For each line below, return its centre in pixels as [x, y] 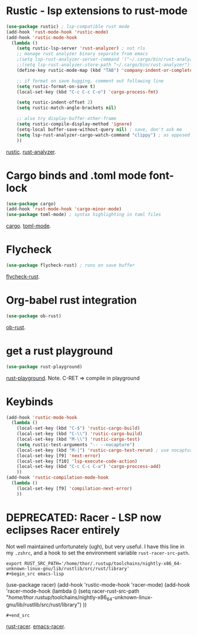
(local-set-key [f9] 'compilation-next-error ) [74, 488]
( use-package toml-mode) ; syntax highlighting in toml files [84, 215]
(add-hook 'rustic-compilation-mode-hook [57, 478]
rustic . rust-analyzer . [31, 152]
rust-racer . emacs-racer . [36, 626]
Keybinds [30, 402]
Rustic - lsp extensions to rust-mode [97, 11]
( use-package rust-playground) [44, 367]
